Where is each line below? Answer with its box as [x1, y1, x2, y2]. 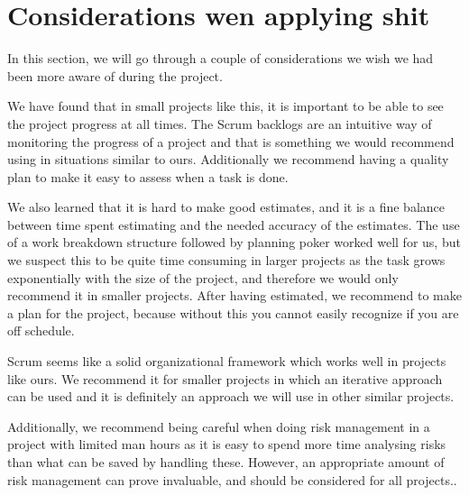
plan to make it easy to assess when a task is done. [7, 167, 289, 186]
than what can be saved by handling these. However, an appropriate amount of [7, 453, 445, 471]
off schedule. [7, 321, 75, 340]
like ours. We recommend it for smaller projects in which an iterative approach [7, 369, 443, 388]
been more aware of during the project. [7, 66, 223, 85]
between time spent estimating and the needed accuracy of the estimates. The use [7, 215, 460, 234]
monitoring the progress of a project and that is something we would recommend [7, 132, 455, 151]
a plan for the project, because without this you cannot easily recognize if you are [7, 303, 459, 322]
